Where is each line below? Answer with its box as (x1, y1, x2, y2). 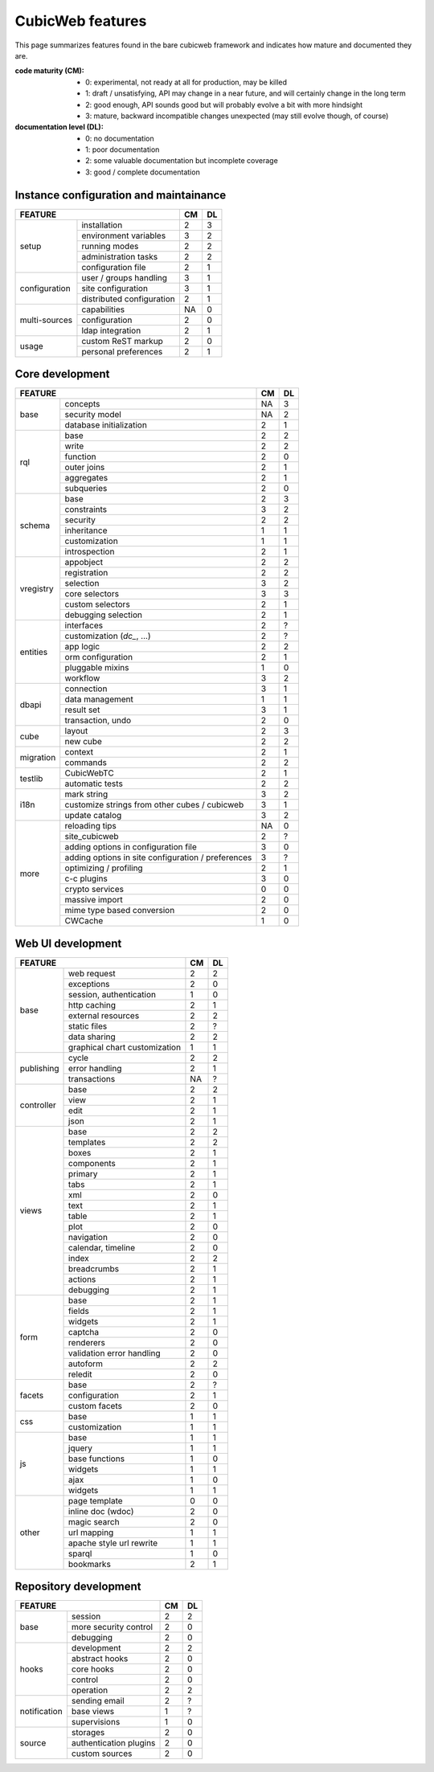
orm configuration (64, 652, 133, 663)
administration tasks (81, 251, 158, 262)
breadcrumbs (68, 1262, 120, 1274)
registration (64, 567, 108, 579)
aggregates (64, 473, 108, 484)
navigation (68, 1231, 108, 1242)
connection (64, 683, 108, 694)
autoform (68, 1358, 104, 1369)
